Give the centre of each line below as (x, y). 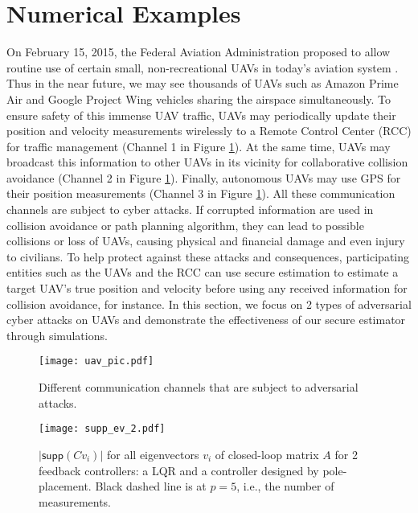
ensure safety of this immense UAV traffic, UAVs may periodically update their (201, 115)
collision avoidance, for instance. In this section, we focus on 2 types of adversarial (209, 304)
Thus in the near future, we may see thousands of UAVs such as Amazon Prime (203, 83)
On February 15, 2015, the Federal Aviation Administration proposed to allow (199, 52)
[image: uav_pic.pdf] (96, 361)
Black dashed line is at (151, 486)
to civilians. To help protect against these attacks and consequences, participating (208, 256)
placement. (65, 486)
